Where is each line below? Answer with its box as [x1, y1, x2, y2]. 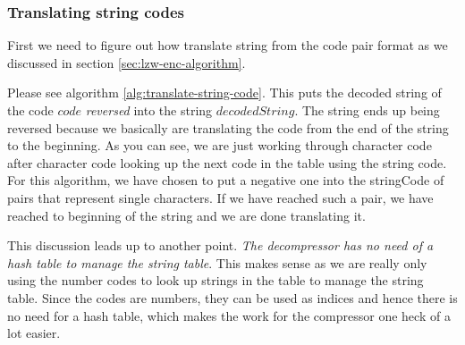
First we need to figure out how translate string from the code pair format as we [7, 36, 448, 55]
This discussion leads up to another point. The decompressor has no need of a [7, 236, 434, 255]
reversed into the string [85, 101, 213, 119]
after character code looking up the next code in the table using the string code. [7, 153, 447, 172]
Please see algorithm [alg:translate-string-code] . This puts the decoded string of [7, 83, 442, 102]
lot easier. [7, 324, 61, 342]
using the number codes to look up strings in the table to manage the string [7, 271, 424, 290]
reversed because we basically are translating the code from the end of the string [7, 118, 449, 137]
